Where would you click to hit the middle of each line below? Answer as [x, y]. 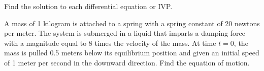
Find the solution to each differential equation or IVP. [88, 6]
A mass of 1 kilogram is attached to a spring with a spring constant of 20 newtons [132, 23]
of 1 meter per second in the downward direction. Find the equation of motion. [127, 62]
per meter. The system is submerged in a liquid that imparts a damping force [125, 33]
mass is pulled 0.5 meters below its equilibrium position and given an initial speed [132, 53]
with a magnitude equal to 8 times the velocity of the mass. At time [110, 43]
